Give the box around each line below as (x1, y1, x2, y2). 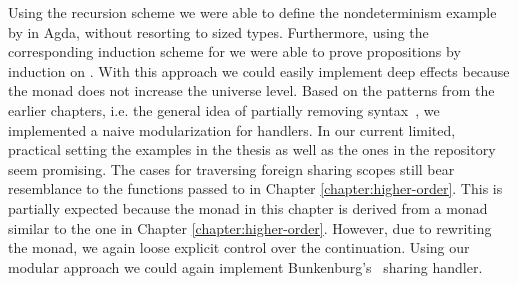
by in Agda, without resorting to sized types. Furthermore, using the (8, 21, 429, 42)
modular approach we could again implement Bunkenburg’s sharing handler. (8, 256, 483, 277)
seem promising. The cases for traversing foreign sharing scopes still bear (8, 158, 455, 179)
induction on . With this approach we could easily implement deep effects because (8, 60, 510, 81)
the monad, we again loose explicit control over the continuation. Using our (8, 237, 470, 258)
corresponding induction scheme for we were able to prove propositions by (8, 41, 461, 62)
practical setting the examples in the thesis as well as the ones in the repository (8, 139, 496, 160)
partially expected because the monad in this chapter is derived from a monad (8, 197, 488, 218)
